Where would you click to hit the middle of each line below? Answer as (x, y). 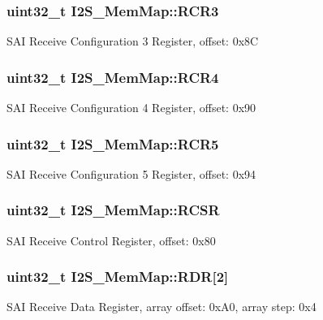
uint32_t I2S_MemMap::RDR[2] (118, 277)
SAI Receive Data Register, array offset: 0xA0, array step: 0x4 (161, 307)
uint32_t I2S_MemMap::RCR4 (113, 77)
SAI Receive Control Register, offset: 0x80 (111, 240)
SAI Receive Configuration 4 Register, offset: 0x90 (131, 108)
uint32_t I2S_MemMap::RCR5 (113, 143)
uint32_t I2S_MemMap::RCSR (113, 210)
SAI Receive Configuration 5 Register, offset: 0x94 (131, 173)
